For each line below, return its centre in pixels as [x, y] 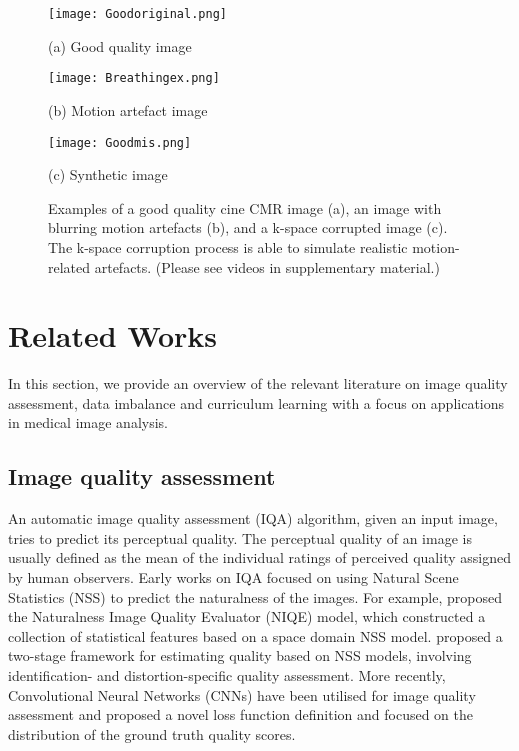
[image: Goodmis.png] [120, 142]
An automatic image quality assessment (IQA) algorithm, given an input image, [253, 518]
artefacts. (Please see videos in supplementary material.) [267, 266]
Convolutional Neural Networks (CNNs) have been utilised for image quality [242, 694]
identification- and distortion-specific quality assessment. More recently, [227, 674]
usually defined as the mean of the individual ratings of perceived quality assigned [259, 557]
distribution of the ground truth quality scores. [152, 733]
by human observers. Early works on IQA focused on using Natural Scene [233, 577]
